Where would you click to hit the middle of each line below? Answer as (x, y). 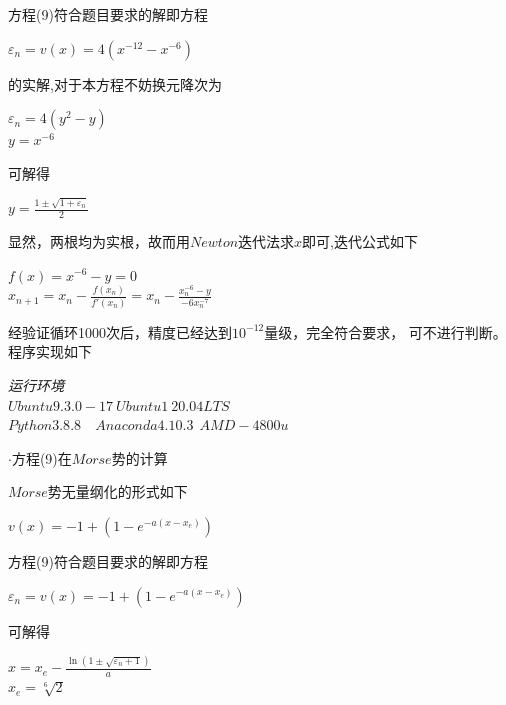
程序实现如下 (50, 351)
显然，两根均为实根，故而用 (99, 240)
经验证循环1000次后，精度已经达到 (120, 331)
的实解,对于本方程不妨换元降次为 (115, 83)
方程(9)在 (41, 457)
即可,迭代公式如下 (360, 240)
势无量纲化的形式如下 (117, 491)
